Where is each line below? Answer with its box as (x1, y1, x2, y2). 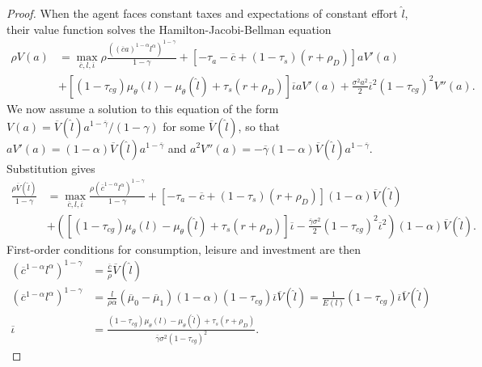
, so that (238, 117, 281, 134)
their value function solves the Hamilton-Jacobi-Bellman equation (6, 20, 332, 37)
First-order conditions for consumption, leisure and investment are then (6, 240, 361, 257)
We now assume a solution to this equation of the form (6, 99, 279, 116)
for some (163, 117, 205, 134)
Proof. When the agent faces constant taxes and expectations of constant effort (6, 5, 398, 21)
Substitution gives (6, 159, 95, 176)
